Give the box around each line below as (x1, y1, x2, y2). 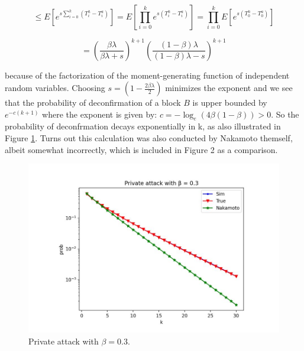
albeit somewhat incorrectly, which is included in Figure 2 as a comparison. (5, 143, 278, 155)
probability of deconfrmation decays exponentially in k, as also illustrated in (5, 120, 281, 132)
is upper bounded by (192, 96, 267, 109)
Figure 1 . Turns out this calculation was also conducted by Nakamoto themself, (5, 132, 293, 144)
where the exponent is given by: (42, 108, 157, 120)
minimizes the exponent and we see (165, 82, 293, 94)
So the (276, 108, 299, 120)
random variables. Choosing (5, 82, 105, 94)
